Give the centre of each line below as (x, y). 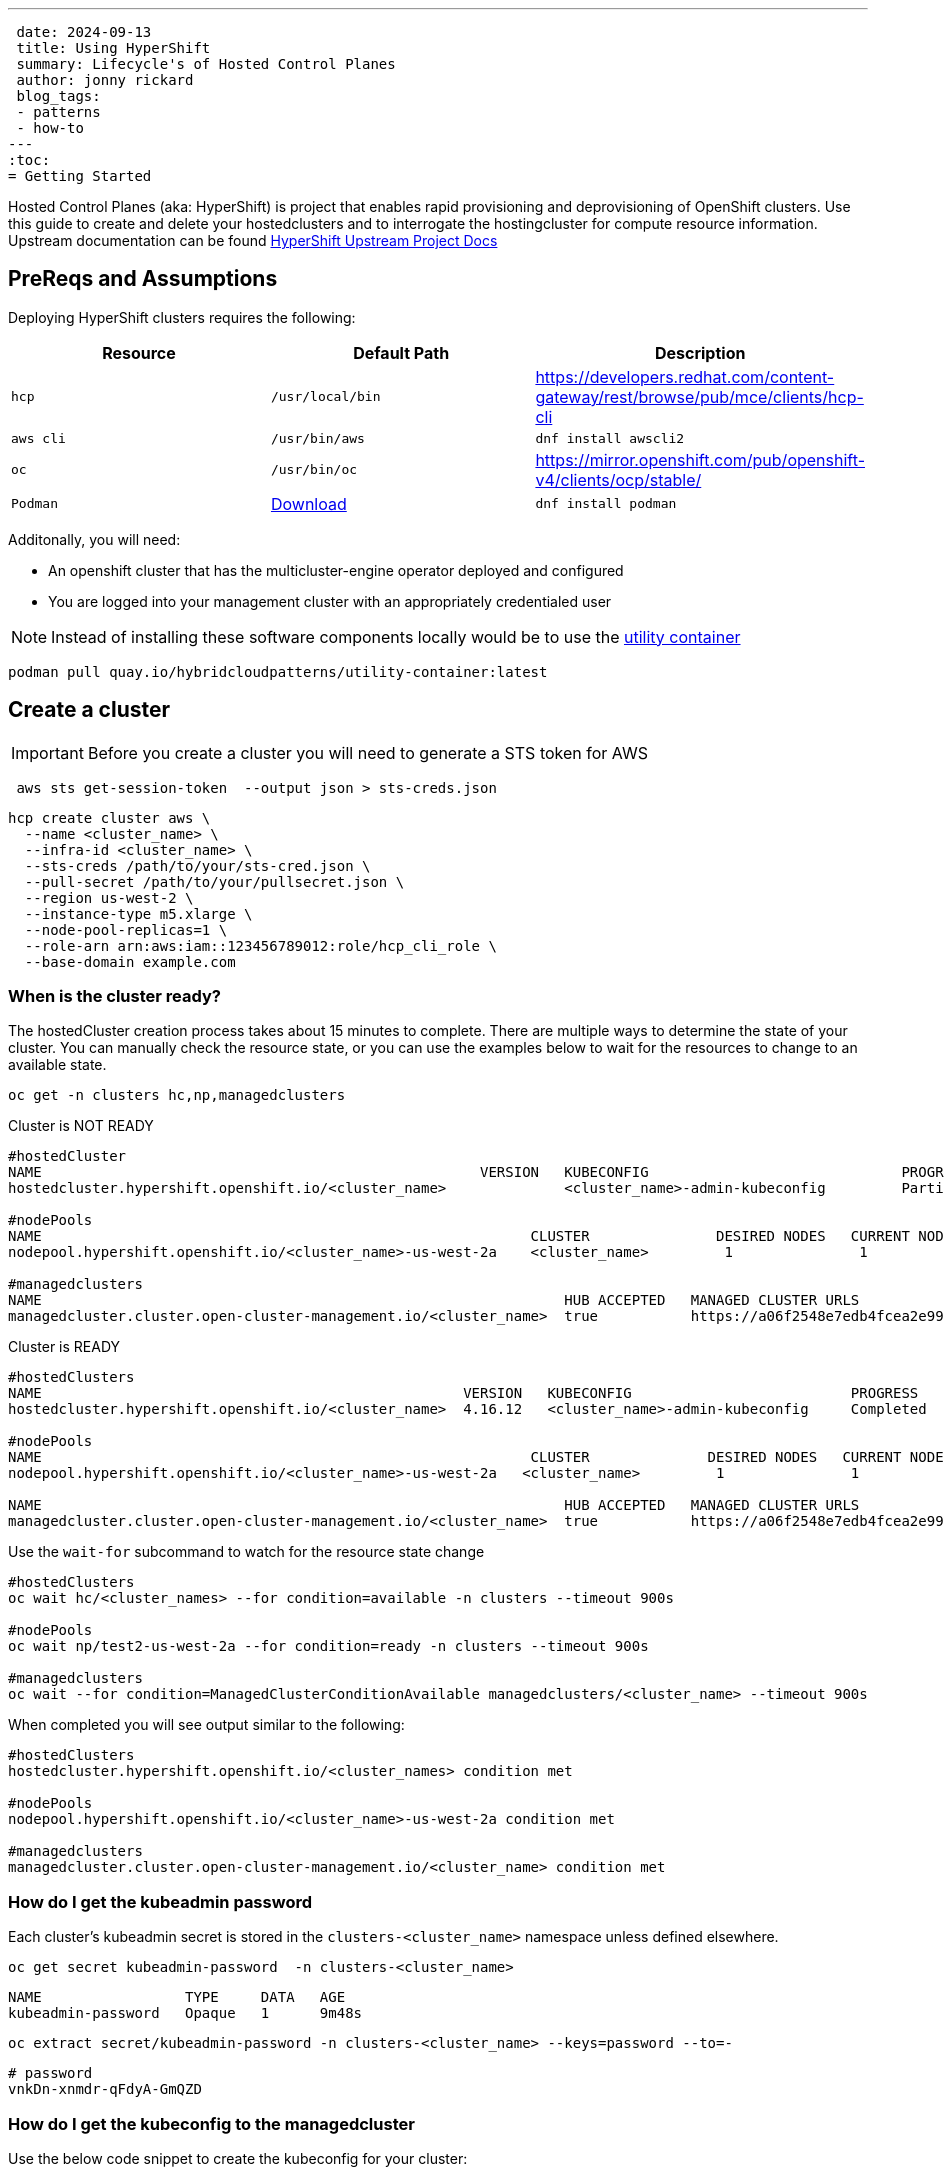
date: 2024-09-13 (84, 32)
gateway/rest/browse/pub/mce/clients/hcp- (699, 396)
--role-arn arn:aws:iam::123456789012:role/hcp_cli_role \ (260, 945)
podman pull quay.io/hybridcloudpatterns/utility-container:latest (278, 671)
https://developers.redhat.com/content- (685, 376)
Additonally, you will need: (94, 539)
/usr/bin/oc (314, 470)
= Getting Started (80, 176)
